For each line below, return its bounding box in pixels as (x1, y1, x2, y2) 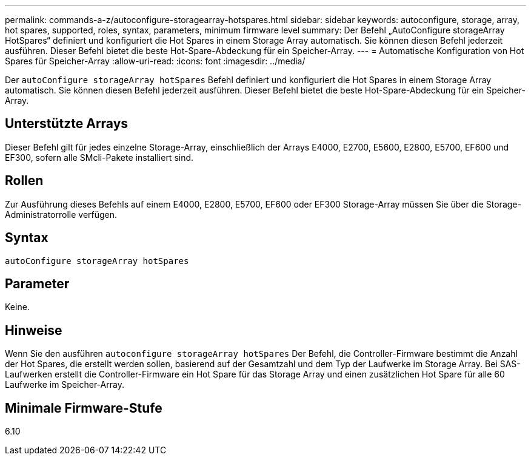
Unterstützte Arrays (5, 116, 129, 132)
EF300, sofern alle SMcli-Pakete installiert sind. (5, 152, 194, 163)
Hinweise (5, 322, 62, 338)
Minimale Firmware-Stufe (5, 400, 162, 416)
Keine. (5, 302, 30, 313)
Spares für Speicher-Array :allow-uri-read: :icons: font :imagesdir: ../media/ (5, 56, 306, 66)
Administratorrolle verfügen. (5, 209, 118, 220)
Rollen (5, 173, 44, 189)
